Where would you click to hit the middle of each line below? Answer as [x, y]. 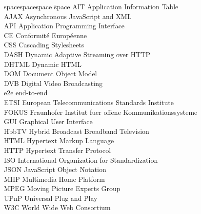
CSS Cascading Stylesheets [44, 45]
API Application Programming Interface [64, 26]
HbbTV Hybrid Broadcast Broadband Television [77, 131]
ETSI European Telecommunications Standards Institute [89, 102]
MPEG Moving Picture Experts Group [62, 188]
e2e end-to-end [26, 93]
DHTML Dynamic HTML [43, 64]
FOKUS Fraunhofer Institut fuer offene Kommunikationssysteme [101, 112]
